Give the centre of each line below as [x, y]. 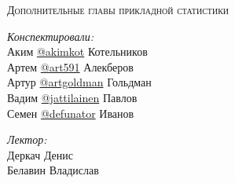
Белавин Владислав [53, 170]
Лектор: [27, 139]
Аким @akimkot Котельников [77, 51]
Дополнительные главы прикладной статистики [118, 9]
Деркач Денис [40, 154]
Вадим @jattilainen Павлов [72, 97]
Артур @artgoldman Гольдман [79, 82]
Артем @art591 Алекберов [70, 66]
